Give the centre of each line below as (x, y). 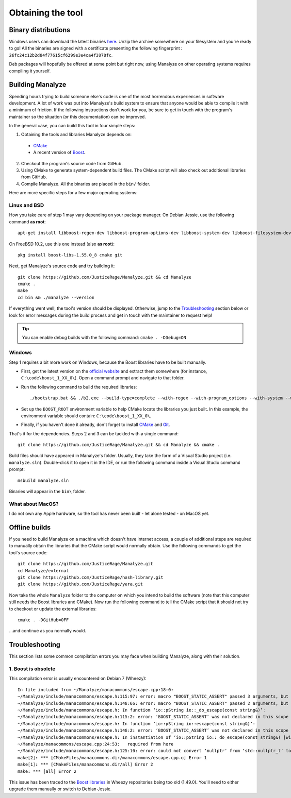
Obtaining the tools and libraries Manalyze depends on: (76, 135)
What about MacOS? (34, 504)
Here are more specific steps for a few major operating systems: (73, 193)
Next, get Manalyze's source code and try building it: (62, 266)
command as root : (27, 221)
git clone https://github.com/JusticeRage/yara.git (80, 584)
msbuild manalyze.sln (43, 480)
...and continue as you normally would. (48, 631)
